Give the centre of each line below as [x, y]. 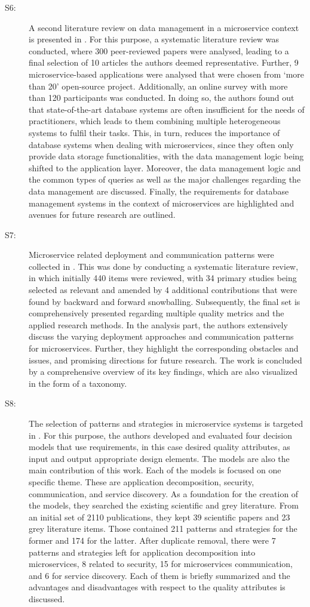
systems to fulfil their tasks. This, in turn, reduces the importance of [154, 132]
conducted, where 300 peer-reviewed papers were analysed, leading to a [159, 50]
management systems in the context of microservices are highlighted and [162, 203]
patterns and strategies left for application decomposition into [142, 552]
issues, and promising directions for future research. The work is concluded [165, 360]
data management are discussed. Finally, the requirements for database [159, 191]
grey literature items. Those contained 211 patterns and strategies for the [163, 529]
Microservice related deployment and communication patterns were [151, 255]
